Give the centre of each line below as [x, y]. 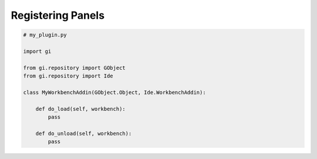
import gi [37, 51]
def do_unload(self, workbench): [84, 133]
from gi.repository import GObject [74, 68]
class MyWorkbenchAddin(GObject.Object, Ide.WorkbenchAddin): [114, 92]
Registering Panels [58, 15]
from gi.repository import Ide [68, 76]
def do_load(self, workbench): [80, 109]
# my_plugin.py [45, 35]
